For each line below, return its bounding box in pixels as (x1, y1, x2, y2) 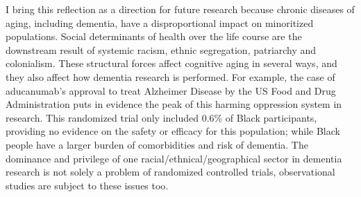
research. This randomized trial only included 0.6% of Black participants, (6, 110, 317, 124)
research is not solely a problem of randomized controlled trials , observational (6, 165, 335, 179)
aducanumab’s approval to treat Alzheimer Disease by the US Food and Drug (6, 83, 336, 97)
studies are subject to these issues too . (6, 178, 169, 192)
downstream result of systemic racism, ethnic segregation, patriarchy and (6, 42, 317, 57)
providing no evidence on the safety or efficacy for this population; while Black (6, 124, 340, 138)
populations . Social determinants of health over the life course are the (6, 29, 302, 44)
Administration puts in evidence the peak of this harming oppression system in (6, 97, 342, 111)
